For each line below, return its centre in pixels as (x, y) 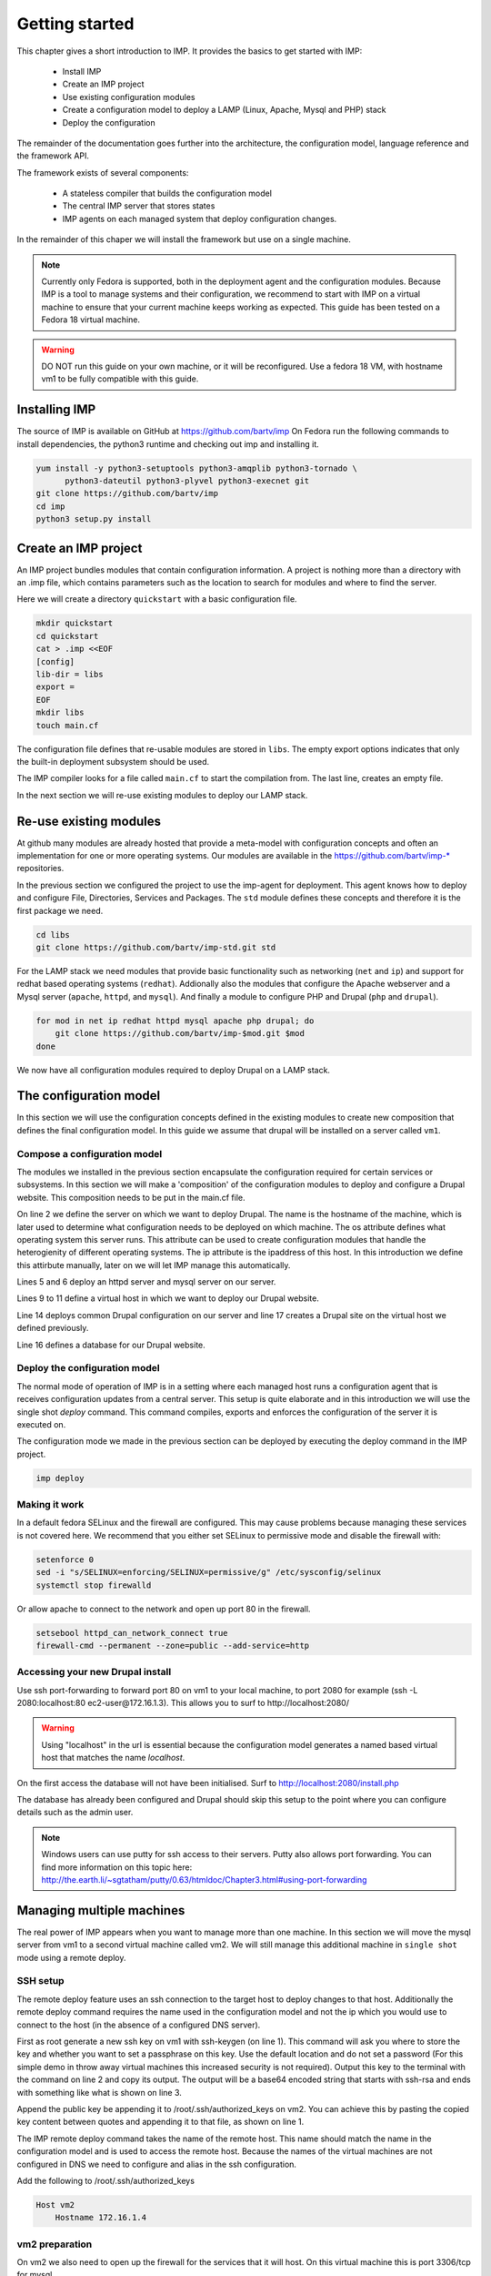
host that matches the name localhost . (113, 1758)
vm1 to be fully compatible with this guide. (120, 379)
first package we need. (60, 910)
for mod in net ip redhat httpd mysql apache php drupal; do (175, 1021)
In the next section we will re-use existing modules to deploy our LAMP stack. (162, 795)
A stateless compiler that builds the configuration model (167, 193)
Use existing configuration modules (129, 97)
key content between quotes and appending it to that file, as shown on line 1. (160, 2122)
